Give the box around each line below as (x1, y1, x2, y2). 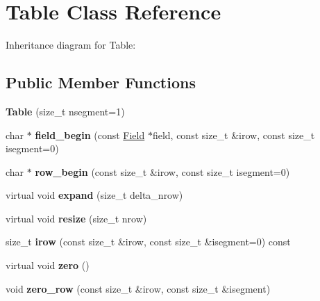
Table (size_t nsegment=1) (6, 104, 125, 118)
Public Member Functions (6, 72, 196, 93)
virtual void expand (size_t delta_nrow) (6, 188, 183, 202)
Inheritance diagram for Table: (6, 38, 136, 52)
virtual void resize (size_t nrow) (6, 211, 147, 225)
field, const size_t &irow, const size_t (152, 127, 315, 142)
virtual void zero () (6, 258, 90, 272)
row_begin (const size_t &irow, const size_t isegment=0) (35, 164, 290, 179)
